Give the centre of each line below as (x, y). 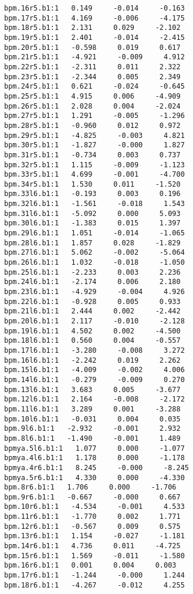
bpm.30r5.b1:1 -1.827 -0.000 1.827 (94, 145)
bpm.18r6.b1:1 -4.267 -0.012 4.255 (94, 585)
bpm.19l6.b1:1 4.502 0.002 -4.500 (92, 331)
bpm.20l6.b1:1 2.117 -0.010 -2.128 (94, 321)
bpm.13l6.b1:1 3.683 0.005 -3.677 (92, 389)
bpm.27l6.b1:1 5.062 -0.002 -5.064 (94, 253)
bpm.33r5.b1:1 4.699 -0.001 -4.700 (94, 175)
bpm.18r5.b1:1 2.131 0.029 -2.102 (92, 28)
